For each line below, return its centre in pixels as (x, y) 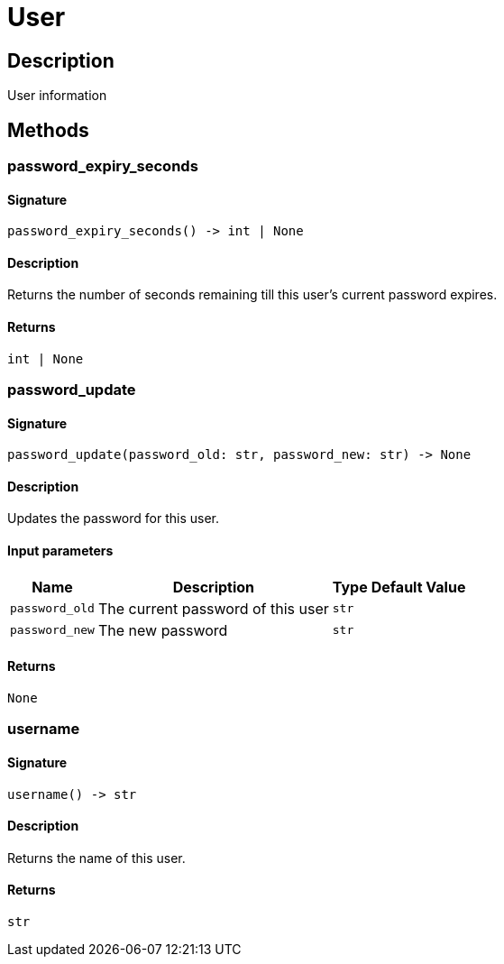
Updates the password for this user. (114, 519)
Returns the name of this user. (96, 858)
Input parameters (60, 551)
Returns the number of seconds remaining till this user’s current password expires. (252, 295)
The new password (163, 630)
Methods (48, 130)
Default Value (418, 587)
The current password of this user (213, 608)
